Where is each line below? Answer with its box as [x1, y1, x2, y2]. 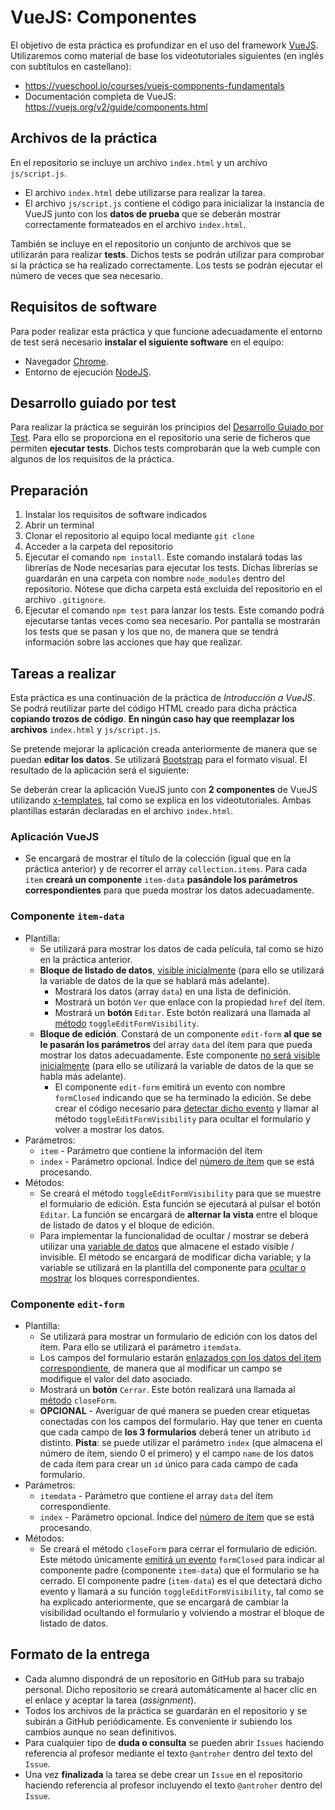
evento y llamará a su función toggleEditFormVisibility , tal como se [39, 1585, 325, 1597]
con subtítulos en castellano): [10, 60, 132, 72]
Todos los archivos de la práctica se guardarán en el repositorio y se [24, 1704, 308, 1716]
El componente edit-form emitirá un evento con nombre [54, 1081, 286, 1093]
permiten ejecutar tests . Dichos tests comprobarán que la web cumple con [10, 442, 321, 455]
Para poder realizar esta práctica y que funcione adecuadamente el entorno [10, 325, 323, 337]
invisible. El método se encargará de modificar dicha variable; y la [39, 1251, 312, 1263]
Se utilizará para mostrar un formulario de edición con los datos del [39, 1330, 318, 1342]
